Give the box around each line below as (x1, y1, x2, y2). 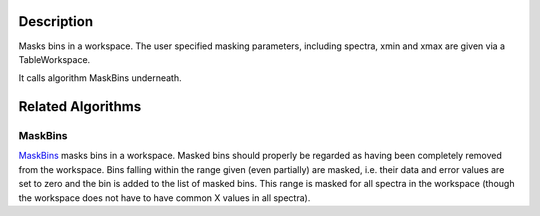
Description (18, 13, 94, 30)
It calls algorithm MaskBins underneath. (18, 72, 182, 84)
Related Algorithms (18, 98, 142, 115)
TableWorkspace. (18, 53, 91, 65)
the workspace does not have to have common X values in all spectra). (18, 191, 311, 204)
